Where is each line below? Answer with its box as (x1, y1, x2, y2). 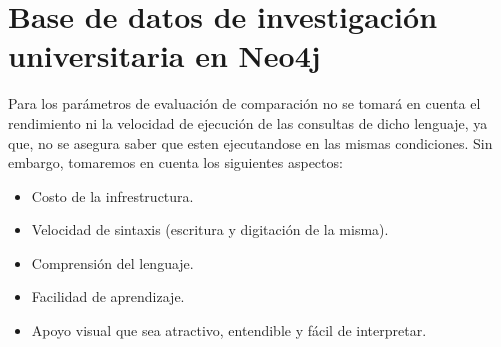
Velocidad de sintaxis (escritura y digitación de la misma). (31, 219, 389, 240)
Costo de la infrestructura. (31, 185, 194, 206)
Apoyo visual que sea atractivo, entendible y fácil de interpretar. (31, 320, 427, 341)
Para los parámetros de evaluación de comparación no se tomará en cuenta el (8, 93, 481, 114)
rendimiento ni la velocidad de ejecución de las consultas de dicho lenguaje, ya (8, 112, 488, 133)
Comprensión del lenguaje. (31, 252, 194, 273)
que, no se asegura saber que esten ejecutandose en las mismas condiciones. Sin (8, 132, 493, 153)
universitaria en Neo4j (8, 35, 321, 76)
